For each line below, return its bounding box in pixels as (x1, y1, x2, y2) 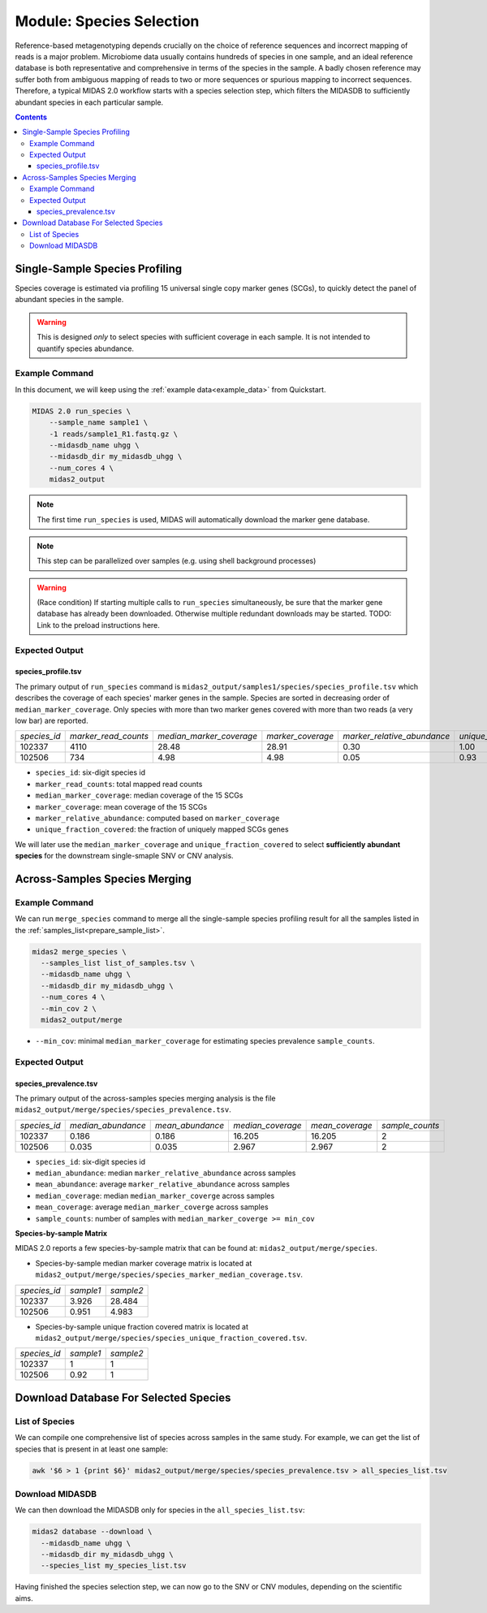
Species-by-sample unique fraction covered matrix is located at (35, 1321, 249, 1331)
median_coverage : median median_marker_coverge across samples (35, 1191, 275, 1200)
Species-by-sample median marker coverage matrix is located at (35, 1258, 252, 1268)
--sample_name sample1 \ (49, 418, 149, 427)
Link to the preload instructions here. (37, 620, 160, 629)
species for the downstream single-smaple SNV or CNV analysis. (15, 851, 235, 861)
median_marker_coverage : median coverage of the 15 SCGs (35, 790, 243, 800)
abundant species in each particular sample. (15, 97, 164, 107)
